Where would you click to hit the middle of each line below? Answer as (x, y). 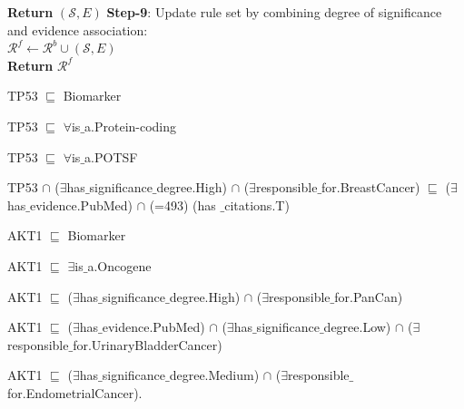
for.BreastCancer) (371, 187)
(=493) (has (183, 204)
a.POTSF (111, 156)
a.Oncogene (119, 265)
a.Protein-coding (131, 126)
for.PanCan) (369, 296)
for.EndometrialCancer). (75, 392)
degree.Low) (357, 327)
